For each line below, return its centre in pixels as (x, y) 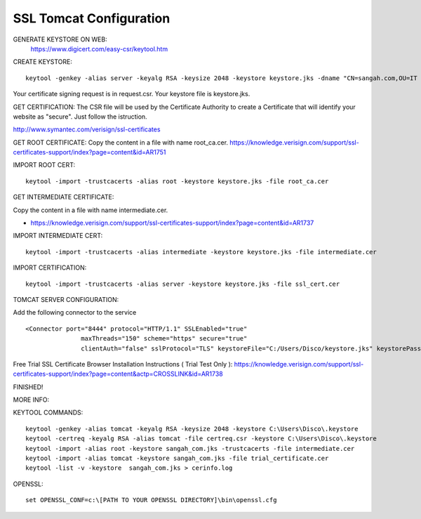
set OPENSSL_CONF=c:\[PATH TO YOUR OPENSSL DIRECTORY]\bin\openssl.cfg (151, 500)
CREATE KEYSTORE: (43, 62)
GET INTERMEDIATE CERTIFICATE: (64, 197)
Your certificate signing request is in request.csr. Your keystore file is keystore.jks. (132, 94)
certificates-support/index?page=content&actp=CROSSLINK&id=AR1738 (118, 374)
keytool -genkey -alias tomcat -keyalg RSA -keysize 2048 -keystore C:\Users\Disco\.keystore (192, 429)
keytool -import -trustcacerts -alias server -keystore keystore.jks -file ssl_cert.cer (183, 284)
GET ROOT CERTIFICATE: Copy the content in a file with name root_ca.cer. (120, 142)
